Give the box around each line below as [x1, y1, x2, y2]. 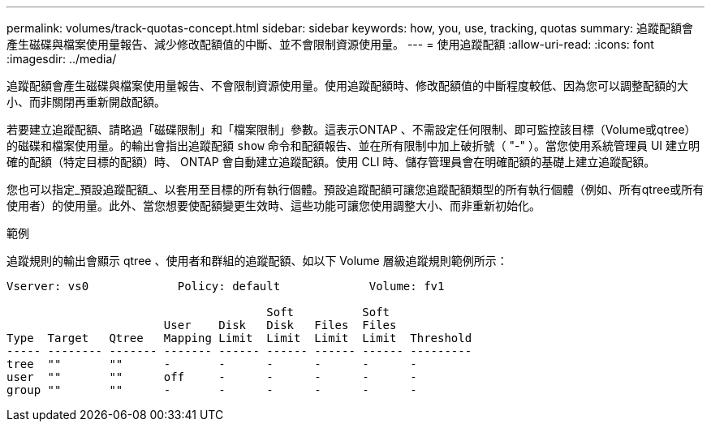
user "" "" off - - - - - [6, 370, 417, 383]
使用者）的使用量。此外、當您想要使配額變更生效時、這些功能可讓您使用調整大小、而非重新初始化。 [6, 199, 541, 212]
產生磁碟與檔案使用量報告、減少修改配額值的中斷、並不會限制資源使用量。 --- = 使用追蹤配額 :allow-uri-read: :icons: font [6, 37, 654, 51]
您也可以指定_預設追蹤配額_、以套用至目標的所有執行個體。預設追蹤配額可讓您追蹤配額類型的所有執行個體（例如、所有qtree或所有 [6, 182, 705, 196]
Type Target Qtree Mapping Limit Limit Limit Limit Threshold [6, 332, 472, 345]
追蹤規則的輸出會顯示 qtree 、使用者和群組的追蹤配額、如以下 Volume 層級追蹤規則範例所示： [6, 254, 508, 267]
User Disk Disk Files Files [163, 319, 397, 332]
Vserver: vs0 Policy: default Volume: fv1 [6, 280, 445, 293]
